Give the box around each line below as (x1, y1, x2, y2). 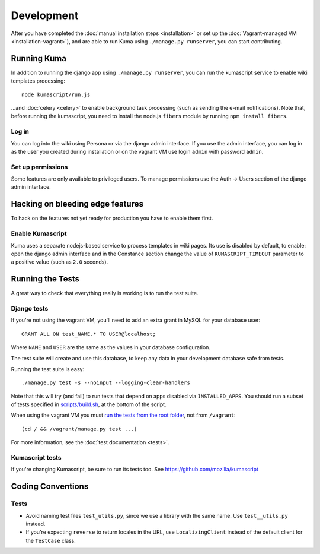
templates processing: (11, 77, 65, 84)
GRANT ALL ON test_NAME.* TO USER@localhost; (21, 330, 156, 337)
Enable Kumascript (11, 229, 68, 238)
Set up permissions (11, 163, 68, 171)
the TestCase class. (25, 537, 76, 544)
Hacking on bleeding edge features (11, 199, 143, 209)
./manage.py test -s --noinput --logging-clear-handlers (21, 379, 191, 386)
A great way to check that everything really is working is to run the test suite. (11, 290, 199, 297)
